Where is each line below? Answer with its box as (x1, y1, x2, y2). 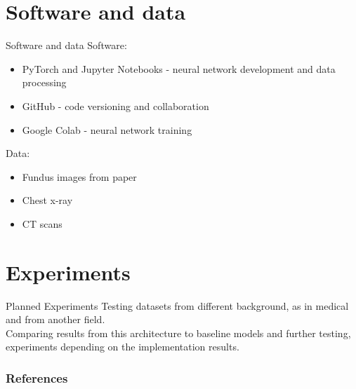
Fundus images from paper (22, 169, 137, 184)
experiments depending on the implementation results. (6, 339, 239, 354)
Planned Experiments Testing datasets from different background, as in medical (6, 298, 349, 313)
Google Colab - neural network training (22, 122, 192, 137)
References (6, 369, 68, 386)
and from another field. (6, 312, 105, 327)
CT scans (22, 216, 62, 231)
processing (22, 75, 67, 90)
